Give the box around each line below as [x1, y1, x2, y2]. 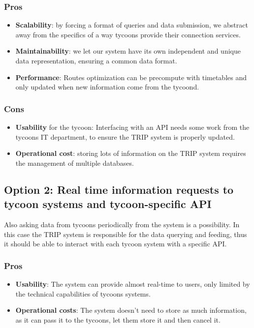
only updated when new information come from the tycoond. [15, 82, 199, 92]
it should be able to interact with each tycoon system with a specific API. [4, 239, 227, 249]
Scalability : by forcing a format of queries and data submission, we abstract [15, 20, 248, 30]
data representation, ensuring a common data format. [15, 56, 177, 65]
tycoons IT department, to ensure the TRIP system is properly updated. [15, 131, 235, 142]
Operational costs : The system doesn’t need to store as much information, [15, 305, 247, 315]
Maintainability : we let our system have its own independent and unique [15, 46, 241, 56]
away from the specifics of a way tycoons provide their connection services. [15, 29, 241, 39]
